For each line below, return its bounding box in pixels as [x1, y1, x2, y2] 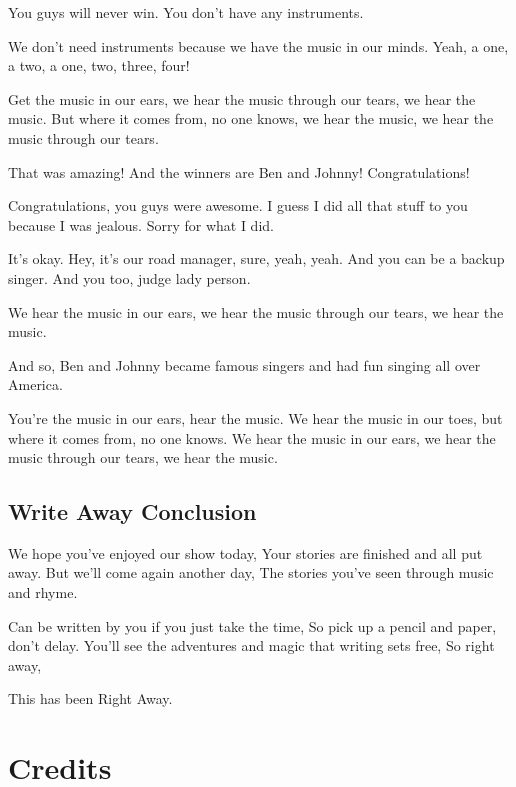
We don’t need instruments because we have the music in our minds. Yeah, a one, [8, 35, 509, 56]
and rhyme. [8, 582, 78, 603]
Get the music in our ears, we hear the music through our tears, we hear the [8, 88, 476, 109]
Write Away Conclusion [8, 496, 257, 527]
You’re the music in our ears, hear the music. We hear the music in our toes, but [8, 407, 503, 428]
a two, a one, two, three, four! [8, 55, 190, 76]
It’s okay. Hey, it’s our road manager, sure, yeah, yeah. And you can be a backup [8, 248, 505, 269]
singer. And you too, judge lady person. [8, 267, 251, 288]
